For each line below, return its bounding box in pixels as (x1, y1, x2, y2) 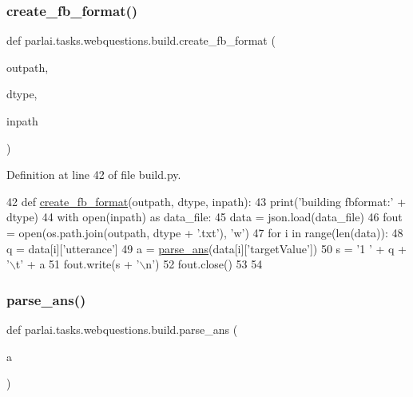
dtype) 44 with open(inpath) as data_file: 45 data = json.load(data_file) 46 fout (6, 208, 403, 225)
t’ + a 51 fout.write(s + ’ (15, 256, 140, 272)
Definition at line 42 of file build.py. (6, 166, 181, 183)
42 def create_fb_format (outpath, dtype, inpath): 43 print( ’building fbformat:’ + (6, 193, 407, 209)
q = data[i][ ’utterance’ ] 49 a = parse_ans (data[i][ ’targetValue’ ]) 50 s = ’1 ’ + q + (6, 240, 407, 256)
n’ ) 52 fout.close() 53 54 (145, 256, 263, 272)
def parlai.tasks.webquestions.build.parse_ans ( (6, 320, 238, 337)
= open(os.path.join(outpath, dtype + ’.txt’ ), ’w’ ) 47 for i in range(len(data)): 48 (6, 224, 403, 240)
